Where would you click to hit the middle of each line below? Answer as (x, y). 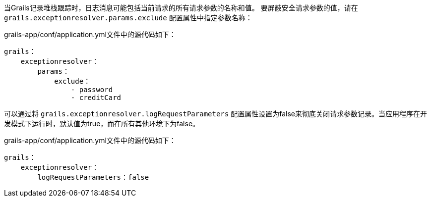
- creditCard (96, 98)
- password (92, 90)
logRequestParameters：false (93, 177)
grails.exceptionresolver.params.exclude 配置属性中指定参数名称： (128, 18)
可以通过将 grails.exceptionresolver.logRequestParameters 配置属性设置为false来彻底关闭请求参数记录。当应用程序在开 (215, 114)
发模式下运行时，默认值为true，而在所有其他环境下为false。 (102, 124)
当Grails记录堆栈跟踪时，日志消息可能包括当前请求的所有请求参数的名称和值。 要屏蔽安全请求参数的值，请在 (181, 8)
